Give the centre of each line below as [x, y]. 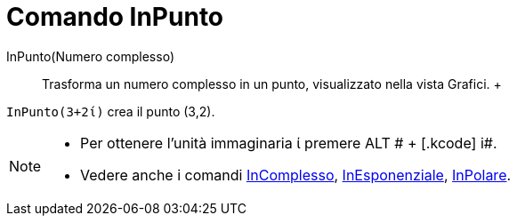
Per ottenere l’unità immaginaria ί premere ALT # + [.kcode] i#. [289, 143]
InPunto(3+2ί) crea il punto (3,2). [111, 111]
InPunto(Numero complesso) [90, 56]
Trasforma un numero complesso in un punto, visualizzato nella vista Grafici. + [272, 84]
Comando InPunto [115, 17]
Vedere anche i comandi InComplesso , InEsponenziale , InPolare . [296, 175]
